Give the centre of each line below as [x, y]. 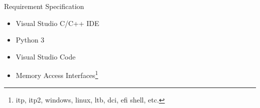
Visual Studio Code [45, 56]
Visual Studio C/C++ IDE [57, 23]
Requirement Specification [44, 6]
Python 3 [30, 40]
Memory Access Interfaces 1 [57, 74]
